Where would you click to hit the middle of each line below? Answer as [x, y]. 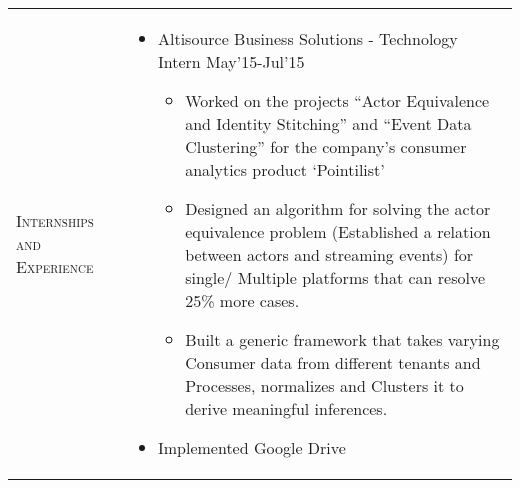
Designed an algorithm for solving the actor [338, 208]
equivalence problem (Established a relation [338, 231]
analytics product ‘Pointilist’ [285, 169]
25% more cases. [242, 300]
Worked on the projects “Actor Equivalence [337, 100]
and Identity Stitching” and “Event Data [328, 123]
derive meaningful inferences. [286, 408]
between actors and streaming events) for [329, 254]
